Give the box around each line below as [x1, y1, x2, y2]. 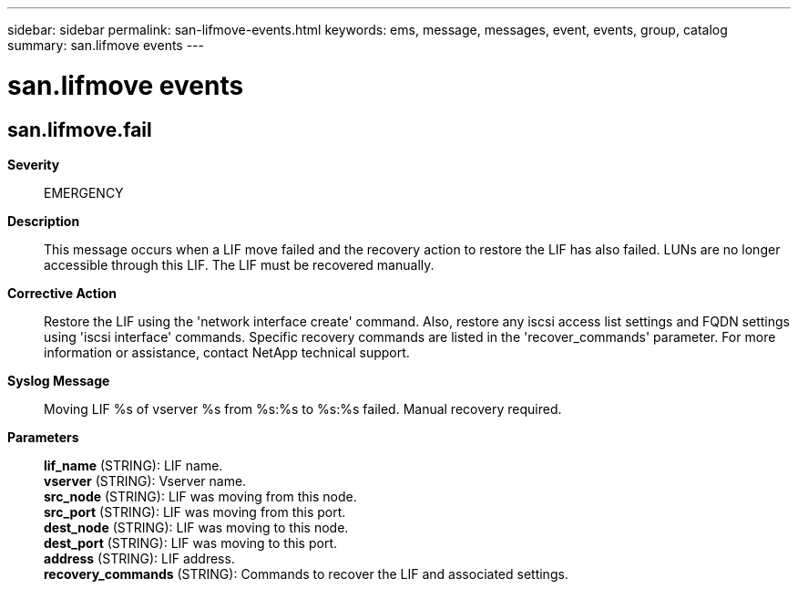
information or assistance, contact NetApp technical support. [44, 344, 410, 360]
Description [7, 212, 80, 229]
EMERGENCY [44, 184, 124, 201]
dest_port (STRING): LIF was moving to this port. [44, 534, 338, 551]
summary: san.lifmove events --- [7, 37, 204, 53]
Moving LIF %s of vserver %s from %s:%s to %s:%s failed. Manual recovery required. [44, 400, 562, 417]
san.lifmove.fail [7, 118, 152, 141]
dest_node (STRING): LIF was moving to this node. [44, 519, 349, 535]
